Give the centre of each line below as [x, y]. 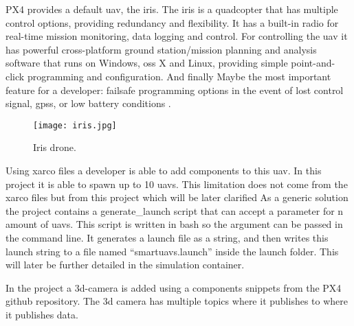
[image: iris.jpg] [75, 125]
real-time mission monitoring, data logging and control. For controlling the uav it [177, 36]
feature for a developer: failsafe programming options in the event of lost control [175, 90]
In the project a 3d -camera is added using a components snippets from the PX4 [174, 287]
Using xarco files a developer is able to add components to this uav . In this [164, 170]
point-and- [313, 63]
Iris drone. [55, 147]
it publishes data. [42, 314]
